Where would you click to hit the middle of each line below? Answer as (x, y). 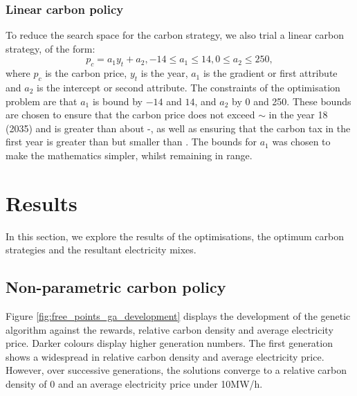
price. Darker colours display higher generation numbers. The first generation (169, 343)
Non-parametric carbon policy (116, 287)
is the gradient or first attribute (270, 73)
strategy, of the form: (51, 48)
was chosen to (301, 142)
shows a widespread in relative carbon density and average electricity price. (165, 356)
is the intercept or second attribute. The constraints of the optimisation (188, 87)
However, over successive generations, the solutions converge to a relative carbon (176, 370)
